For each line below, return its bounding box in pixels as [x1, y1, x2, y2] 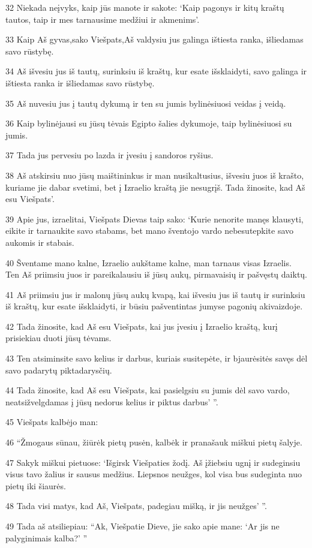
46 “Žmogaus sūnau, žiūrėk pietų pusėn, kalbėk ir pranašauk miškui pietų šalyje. [5, 436, 302, 448]
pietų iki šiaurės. [5, 479, 66, 492]
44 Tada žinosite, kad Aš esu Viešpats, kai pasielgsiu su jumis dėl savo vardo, [5, 384, 290, 396]
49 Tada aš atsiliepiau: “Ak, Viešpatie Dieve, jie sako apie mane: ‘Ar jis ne [5, 520, 280, 532]
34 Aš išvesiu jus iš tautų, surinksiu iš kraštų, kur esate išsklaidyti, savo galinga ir [5, 65, 307, 77]
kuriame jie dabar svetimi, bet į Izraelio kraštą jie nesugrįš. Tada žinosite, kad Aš [5, 180, 305, 193]
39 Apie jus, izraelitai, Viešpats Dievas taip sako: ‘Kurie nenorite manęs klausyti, [5, 212, 304, 225]
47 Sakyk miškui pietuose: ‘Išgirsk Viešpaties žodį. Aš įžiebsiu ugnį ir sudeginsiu [5, 456, 301, 468]
